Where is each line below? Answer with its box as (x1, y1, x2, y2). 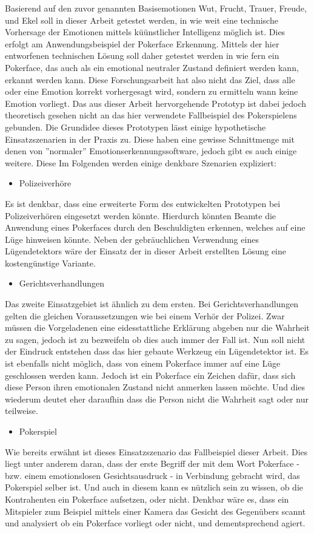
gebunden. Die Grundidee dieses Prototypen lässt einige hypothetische (5, 120, 266, 133)
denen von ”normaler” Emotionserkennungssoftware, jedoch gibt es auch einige (5, 144, 297, 157)
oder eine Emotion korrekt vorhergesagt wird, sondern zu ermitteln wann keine (5, 85, 298, 98)
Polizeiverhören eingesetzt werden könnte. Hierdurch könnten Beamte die (5, 209, 276, 222)
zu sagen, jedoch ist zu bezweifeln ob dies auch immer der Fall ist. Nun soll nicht (5, 333, 306, 345)
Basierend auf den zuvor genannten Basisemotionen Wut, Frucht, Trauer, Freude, (5, 2, 307, 14)
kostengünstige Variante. (5, 256, 96, 269)
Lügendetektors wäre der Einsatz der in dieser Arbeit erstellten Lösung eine (5, 245, 287, 257)
